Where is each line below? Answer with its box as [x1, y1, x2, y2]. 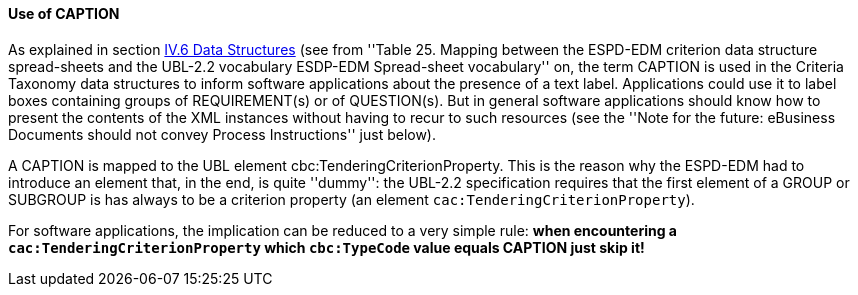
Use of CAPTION [8, 5, 120, 22]
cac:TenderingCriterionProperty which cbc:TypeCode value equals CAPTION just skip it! [8, 238, 645, 256]
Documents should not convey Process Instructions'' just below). [8, 125, 437, 143]
